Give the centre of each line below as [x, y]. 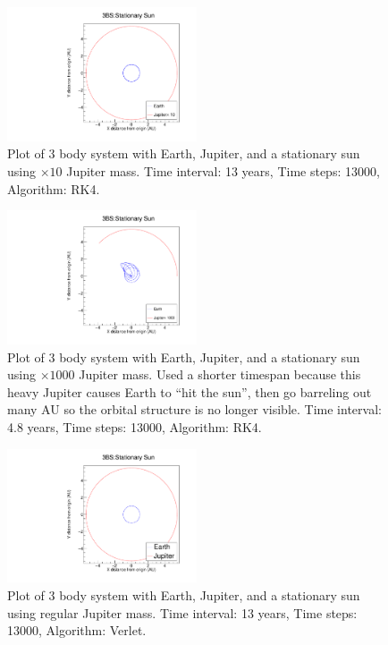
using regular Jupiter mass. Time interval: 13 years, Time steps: [182, 612]
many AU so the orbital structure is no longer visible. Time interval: [194, 409]
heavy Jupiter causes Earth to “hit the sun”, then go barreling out [190, 391]
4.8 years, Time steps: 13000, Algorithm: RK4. [135, 427]
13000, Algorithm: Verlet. [77, 630]
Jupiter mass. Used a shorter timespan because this [220, 374]
